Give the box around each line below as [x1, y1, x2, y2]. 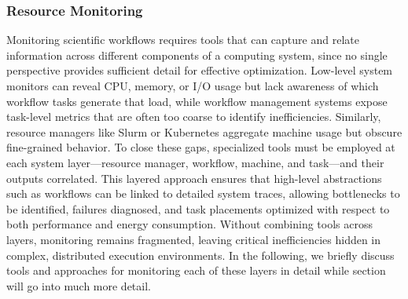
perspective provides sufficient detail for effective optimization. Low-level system [6, 62, 393, 78]
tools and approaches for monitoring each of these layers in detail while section [6, 262, 386, 279]
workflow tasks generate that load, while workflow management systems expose [6, 93, 388, 109]
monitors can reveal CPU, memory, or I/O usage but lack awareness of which [6, 78, 379, 93]
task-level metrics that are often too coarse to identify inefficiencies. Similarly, [6, 108, 381, 125]
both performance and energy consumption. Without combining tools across [6, 216, 373, 232]
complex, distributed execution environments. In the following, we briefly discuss [6, 246, 395, 263]
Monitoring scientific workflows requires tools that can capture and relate [6, 31, 359, 48]
